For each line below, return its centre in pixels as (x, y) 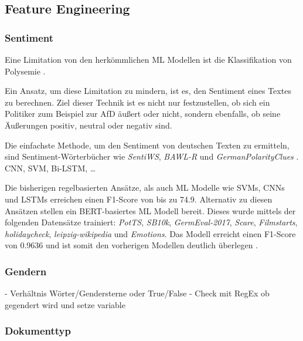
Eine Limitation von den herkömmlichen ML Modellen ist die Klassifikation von (148, 59)
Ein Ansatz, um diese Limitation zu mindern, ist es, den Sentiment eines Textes (148, 91)
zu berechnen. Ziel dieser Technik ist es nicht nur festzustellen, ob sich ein (137, 102)
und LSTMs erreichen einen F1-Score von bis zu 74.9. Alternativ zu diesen (139, 199)
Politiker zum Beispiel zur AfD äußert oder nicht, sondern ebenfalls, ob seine (143, 114)
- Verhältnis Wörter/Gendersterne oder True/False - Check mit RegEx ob (137, 293)
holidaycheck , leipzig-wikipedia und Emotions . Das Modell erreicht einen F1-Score (150, 233)
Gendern (26, 271)
